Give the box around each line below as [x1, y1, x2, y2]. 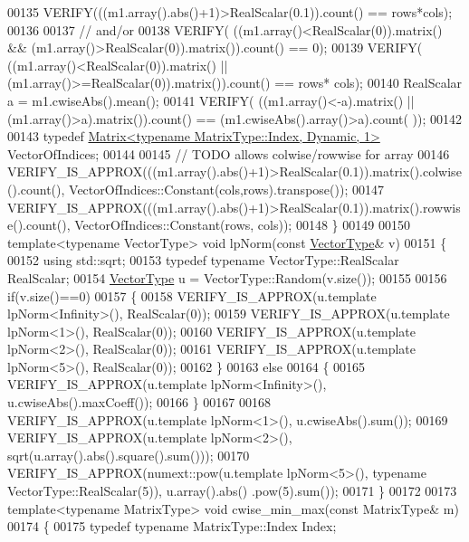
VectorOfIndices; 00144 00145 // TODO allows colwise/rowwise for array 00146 [7, 144, 450, 163]
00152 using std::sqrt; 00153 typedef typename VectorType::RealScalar [7, 251, 399, 270]
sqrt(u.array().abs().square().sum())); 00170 [7, 445, 250, 464]
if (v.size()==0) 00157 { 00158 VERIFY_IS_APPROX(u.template [7, 286, 377, 305]
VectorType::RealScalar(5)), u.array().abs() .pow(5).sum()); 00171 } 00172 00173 [7, 481, 457, 500]
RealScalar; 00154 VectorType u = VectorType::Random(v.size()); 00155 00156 [7, 268, 447, 287]
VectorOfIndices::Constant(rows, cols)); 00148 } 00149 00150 [74, 215, 410, 234]
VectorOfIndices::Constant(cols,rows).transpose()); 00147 [69, 179, 384, 198]
